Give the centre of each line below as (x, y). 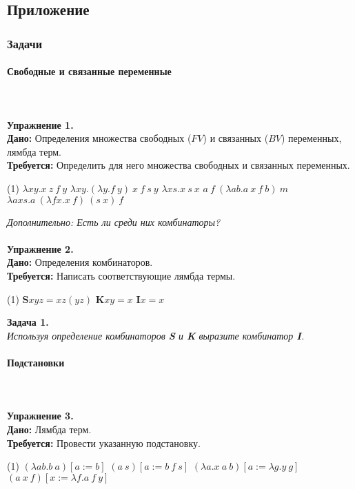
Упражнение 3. (40, 416)
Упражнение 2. (40, 248)
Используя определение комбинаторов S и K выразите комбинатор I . (156, 335)
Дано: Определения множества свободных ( (99, 138)
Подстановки (36, 362)
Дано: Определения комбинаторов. (80, 262)
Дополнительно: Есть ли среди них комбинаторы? (114, 221)
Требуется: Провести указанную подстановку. (104, 443)
